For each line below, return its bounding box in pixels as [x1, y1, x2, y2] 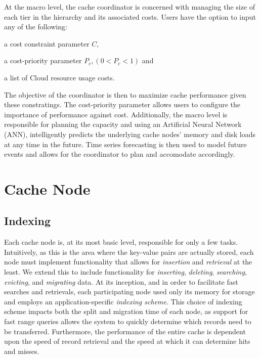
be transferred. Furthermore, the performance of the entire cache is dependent [4, 326, 246, 336]
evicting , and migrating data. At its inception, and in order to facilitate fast [4, 276, 238, 287]
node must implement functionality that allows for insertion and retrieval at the [4, 256, 252, 267]
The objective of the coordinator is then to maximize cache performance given [4, 89, 246, 100]
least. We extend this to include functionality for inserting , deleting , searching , [4, 266, 247, 277]
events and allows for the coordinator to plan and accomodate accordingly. [4, 149, 235, 159]
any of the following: [4, 21, 67, 32]
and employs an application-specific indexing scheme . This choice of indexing [4, 296, 242, 306]
